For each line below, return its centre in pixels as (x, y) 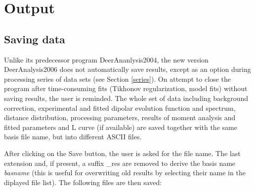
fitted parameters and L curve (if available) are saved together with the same (121, 127)
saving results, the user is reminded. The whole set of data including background (126, 98)
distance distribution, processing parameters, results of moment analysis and (120, 117)
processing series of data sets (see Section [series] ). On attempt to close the (117, 79)
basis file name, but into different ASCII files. (73, 137)
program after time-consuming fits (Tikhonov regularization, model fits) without (126, 88)
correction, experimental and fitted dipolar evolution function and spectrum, (120, 108)
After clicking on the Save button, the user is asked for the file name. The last (122, 153)
